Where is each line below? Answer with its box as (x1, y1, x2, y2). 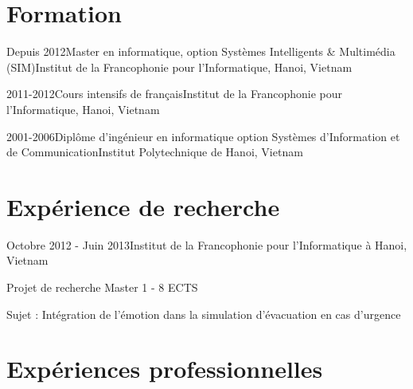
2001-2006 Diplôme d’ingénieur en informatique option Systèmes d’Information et (6, 128, 400, 144)
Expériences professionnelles (6, 352, 323, 385)
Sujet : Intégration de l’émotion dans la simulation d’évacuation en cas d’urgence (6, 305, 401, 322)
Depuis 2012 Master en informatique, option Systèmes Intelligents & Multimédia (6, 43, 395, 60)
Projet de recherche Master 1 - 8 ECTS (6, 279, 198, 295)
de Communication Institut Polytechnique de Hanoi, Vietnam (6, 143, 303, 160)
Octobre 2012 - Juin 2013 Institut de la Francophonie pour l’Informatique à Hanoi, (6, 236, 407, 253)
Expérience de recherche (6, 190, 280, 222)
